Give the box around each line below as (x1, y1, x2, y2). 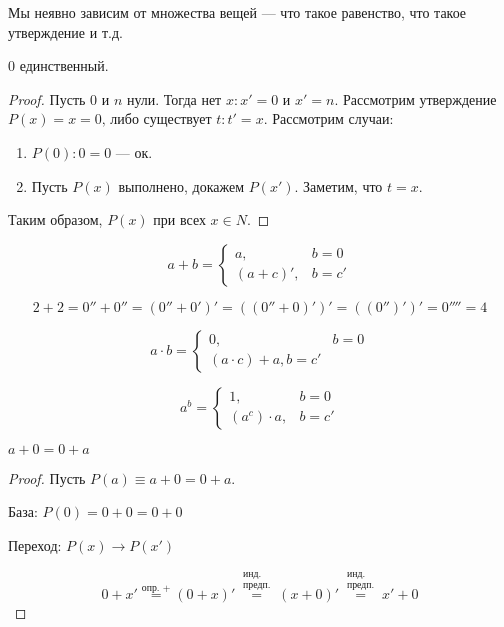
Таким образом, (8, 209, 103, 230)
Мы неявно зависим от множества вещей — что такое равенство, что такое (8, 2, 467, 22)
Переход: (8, 534, 62, 555)
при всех (153, 209, 206, 230)
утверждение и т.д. (8, 21, 123, 42)
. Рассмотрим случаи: (263, 108, 394, 129)
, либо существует (101, 113, 212, 128)
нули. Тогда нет (126, 88, 222, 109)
